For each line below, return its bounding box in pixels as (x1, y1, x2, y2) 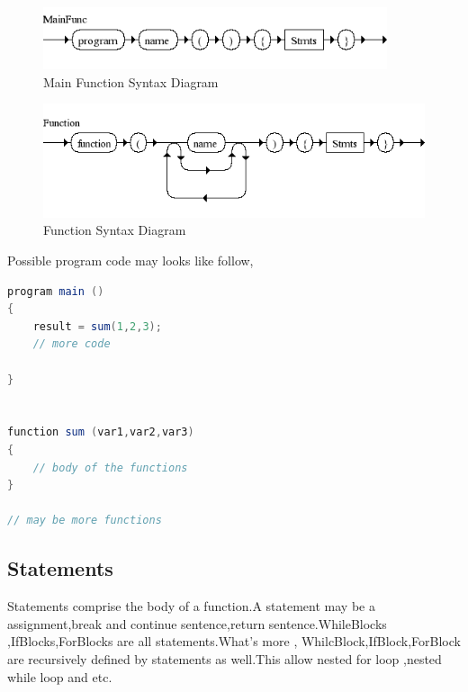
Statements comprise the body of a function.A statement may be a (7, 597, 375, 616)
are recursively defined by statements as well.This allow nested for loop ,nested (7, 649, 442, 668)
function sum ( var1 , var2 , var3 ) (7, 426, 194, 439)
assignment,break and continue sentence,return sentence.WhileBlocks (7, 614, 387, 633)
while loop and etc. (7, 667, 112, 686)
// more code (32, 337, 111, 351)
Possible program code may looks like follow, (7, 251, 254, 270)
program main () (7, 284, 104, 298)
